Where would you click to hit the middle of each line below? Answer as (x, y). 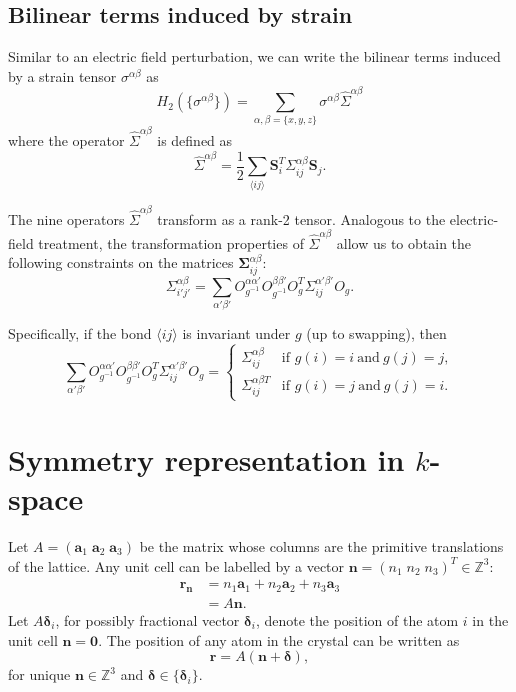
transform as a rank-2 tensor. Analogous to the (301, 218)
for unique (39, 674)
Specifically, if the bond (80, 332)
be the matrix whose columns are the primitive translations (321, 545)
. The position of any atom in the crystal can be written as (279, 639)
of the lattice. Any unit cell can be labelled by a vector (176, 565)
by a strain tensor (62, 75)
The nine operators (66, 218)
